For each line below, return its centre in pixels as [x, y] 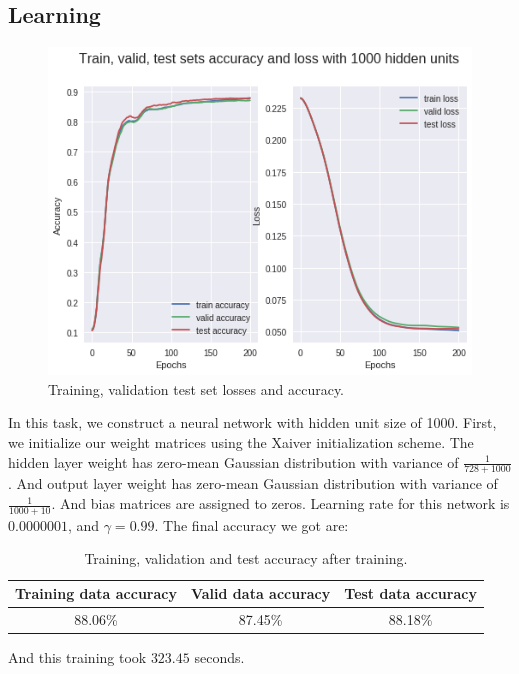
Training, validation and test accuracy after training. [246, 558]
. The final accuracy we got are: [251, 524]
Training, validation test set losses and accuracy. [196, 388]
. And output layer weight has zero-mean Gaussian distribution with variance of [253, 483]
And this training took [77, 657]
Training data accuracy [96, 593]
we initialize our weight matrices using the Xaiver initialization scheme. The [241, 442]
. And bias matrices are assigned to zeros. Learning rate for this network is [280, 503]
